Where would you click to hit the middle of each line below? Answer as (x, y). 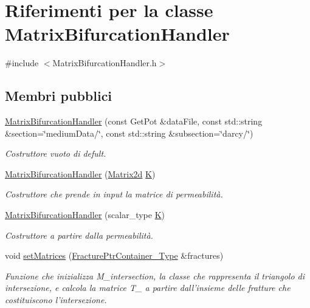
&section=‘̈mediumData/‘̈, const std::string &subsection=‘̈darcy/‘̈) (129, 133)
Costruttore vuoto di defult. (56, 153)
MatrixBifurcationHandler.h (105, 63)
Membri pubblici (59, 96)
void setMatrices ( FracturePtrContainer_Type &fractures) (114, 255)
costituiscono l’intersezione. (56, 300)
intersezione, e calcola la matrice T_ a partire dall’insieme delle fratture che (148, 288)
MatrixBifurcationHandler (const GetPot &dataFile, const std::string (134, 121)
